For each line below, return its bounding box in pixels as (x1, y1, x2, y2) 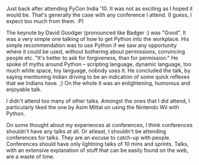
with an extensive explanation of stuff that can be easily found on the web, (6, 147, 189, 154)
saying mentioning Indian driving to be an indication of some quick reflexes (6, 74, 190, 80)
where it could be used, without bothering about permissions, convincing (6, 48, 185, 55)
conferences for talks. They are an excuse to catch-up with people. (6, 134, 171, 141)
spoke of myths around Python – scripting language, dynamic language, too (6, 61, 192, 68)
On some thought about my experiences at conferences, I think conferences (6, 122, 193, 128)
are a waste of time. (6, 153, 55, 160)
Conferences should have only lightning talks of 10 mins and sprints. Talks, (6, 141, 189, 147)
